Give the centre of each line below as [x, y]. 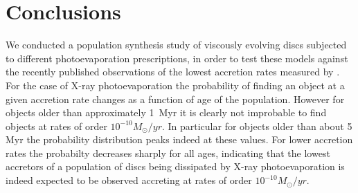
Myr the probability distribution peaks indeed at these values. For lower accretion [179, 139]
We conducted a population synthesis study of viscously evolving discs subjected [176, 45]
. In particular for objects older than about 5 [257, 126]
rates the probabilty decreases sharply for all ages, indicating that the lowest [168, 153]
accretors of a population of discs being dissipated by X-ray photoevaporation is [175, 166]
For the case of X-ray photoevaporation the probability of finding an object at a [175, 85]
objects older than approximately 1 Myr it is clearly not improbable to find [166, 112]
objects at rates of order [56, 126]
